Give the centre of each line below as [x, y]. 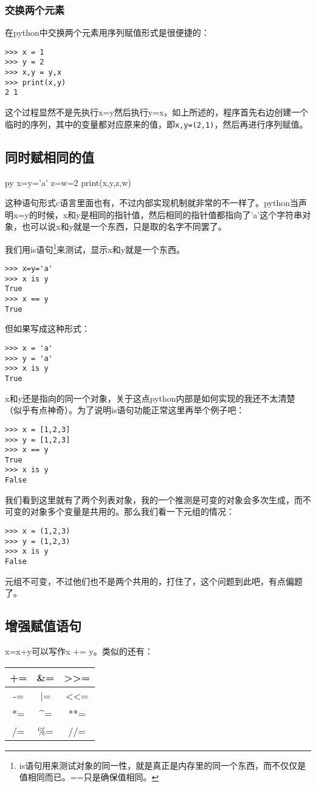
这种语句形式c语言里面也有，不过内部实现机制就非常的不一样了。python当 [152, 203]
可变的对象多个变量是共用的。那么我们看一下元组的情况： [120, 511]
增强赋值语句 [43, 626]
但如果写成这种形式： [47, 328]
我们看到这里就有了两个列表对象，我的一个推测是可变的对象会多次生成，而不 [158, 499]
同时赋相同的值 [50, 156]
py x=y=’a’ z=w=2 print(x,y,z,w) [68, 182]
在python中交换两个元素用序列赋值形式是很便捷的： [107, 33]
